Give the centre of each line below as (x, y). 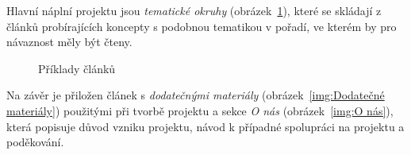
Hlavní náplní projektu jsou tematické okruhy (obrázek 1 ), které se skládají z (194, 10)
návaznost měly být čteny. (69, 42)
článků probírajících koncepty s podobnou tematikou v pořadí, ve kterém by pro (202, 26)
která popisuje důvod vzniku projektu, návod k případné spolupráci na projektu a (205, 126)
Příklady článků (77, 68)
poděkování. (35, 142)
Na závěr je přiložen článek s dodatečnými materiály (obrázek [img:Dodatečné (196, 95)
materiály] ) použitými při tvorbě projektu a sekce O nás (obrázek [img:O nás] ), (200, 110)
